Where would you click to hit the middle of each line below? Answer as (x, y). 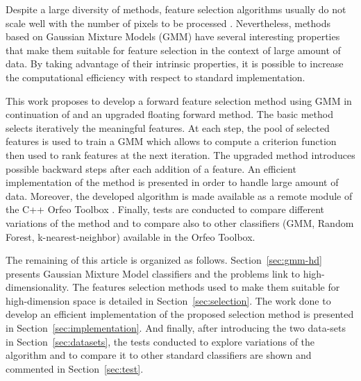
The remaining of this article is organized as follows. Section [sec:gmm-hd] (164, 260)
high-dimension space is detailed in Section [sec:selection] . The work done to (168, 300)
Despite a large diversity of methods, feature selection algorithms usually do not (176, 9)
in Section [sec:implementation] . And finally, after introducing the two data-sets (176, 328)
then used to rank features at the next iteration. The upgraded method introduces (180, 154)
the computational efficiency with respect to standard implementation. (156, 77)
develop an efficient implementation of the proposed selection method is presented (180, 314)
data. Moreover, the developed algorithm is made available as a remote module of (179, 195)
